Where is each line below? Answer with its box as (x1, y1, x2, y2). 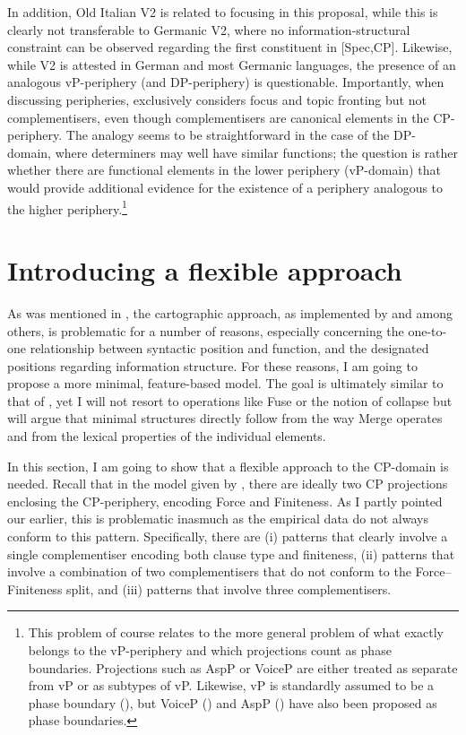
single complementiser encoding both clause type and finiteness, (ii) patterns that (7, 544, 455, 563)
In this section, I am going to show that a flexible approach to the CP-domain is (7, 456, 449, 475)
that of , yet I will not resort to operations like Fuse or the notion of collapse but (7, 391, 453, 410)
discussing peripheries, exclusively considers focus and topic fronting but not (7, 90, 427, 108)
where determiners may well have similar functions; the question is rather (55, 143, 459, 161)
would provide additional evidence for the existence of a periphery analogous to (7, 177, 444, 196)
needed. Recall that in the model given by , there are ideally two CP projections (7, 474, 448, 493)
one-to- (408, 321, 447, 340)
